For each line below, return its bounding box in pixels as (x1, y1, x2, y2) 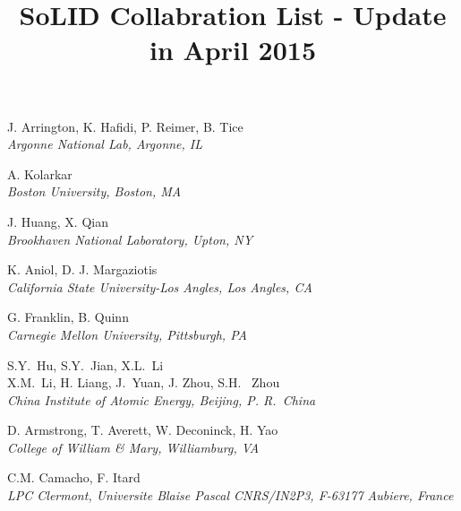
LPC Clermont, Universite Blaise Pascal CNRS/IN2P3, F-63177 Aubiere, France (7, 486, 454, 505)
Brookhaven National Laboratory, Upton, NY (7, 230, 253, 248)
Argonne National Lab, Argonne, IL (7, 134, 203, 153)
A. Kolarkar (7, 164, 73, 183)
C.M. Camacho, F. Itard (7, 468, 141, 487)
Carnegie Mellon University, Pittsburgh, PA (7, 325, 247, 343)
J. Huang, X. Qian (7, 212, 108, 230)
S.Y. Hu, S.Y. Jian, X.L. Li (7, 355, 164, 374)
